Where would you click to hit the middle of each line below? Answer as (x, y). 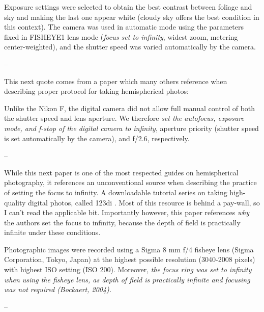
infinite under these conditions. (52, 232)
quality (15, 202)
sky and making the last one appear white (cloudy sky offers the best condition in (132, 17)
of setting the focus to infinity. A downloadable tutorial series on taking (116, 192)
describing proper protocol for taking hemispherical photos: (96, 91)
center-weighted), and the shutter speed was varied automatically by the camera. (130, 47)
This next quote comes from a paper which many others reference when (116, 81)
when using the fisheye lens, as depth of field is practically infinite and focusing (127, 279)
